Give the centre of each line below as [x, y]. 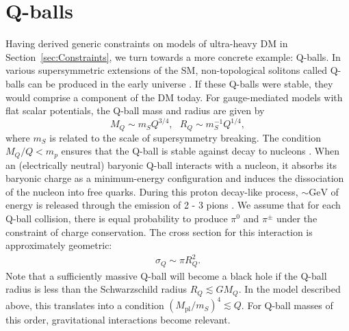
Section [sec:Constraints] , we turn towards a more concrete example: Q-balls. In [173, 56]
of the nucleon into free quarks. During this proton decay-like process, [152, 191]
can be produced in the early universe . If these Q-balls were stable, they [180, 83]
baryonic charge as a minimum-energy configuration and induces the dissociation [175, 178]
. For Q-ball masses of [287, 305]
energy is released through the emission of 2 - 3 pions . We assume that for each [173, 205]
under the [297, 219]
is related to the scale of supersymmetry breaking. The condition [185, 137]
